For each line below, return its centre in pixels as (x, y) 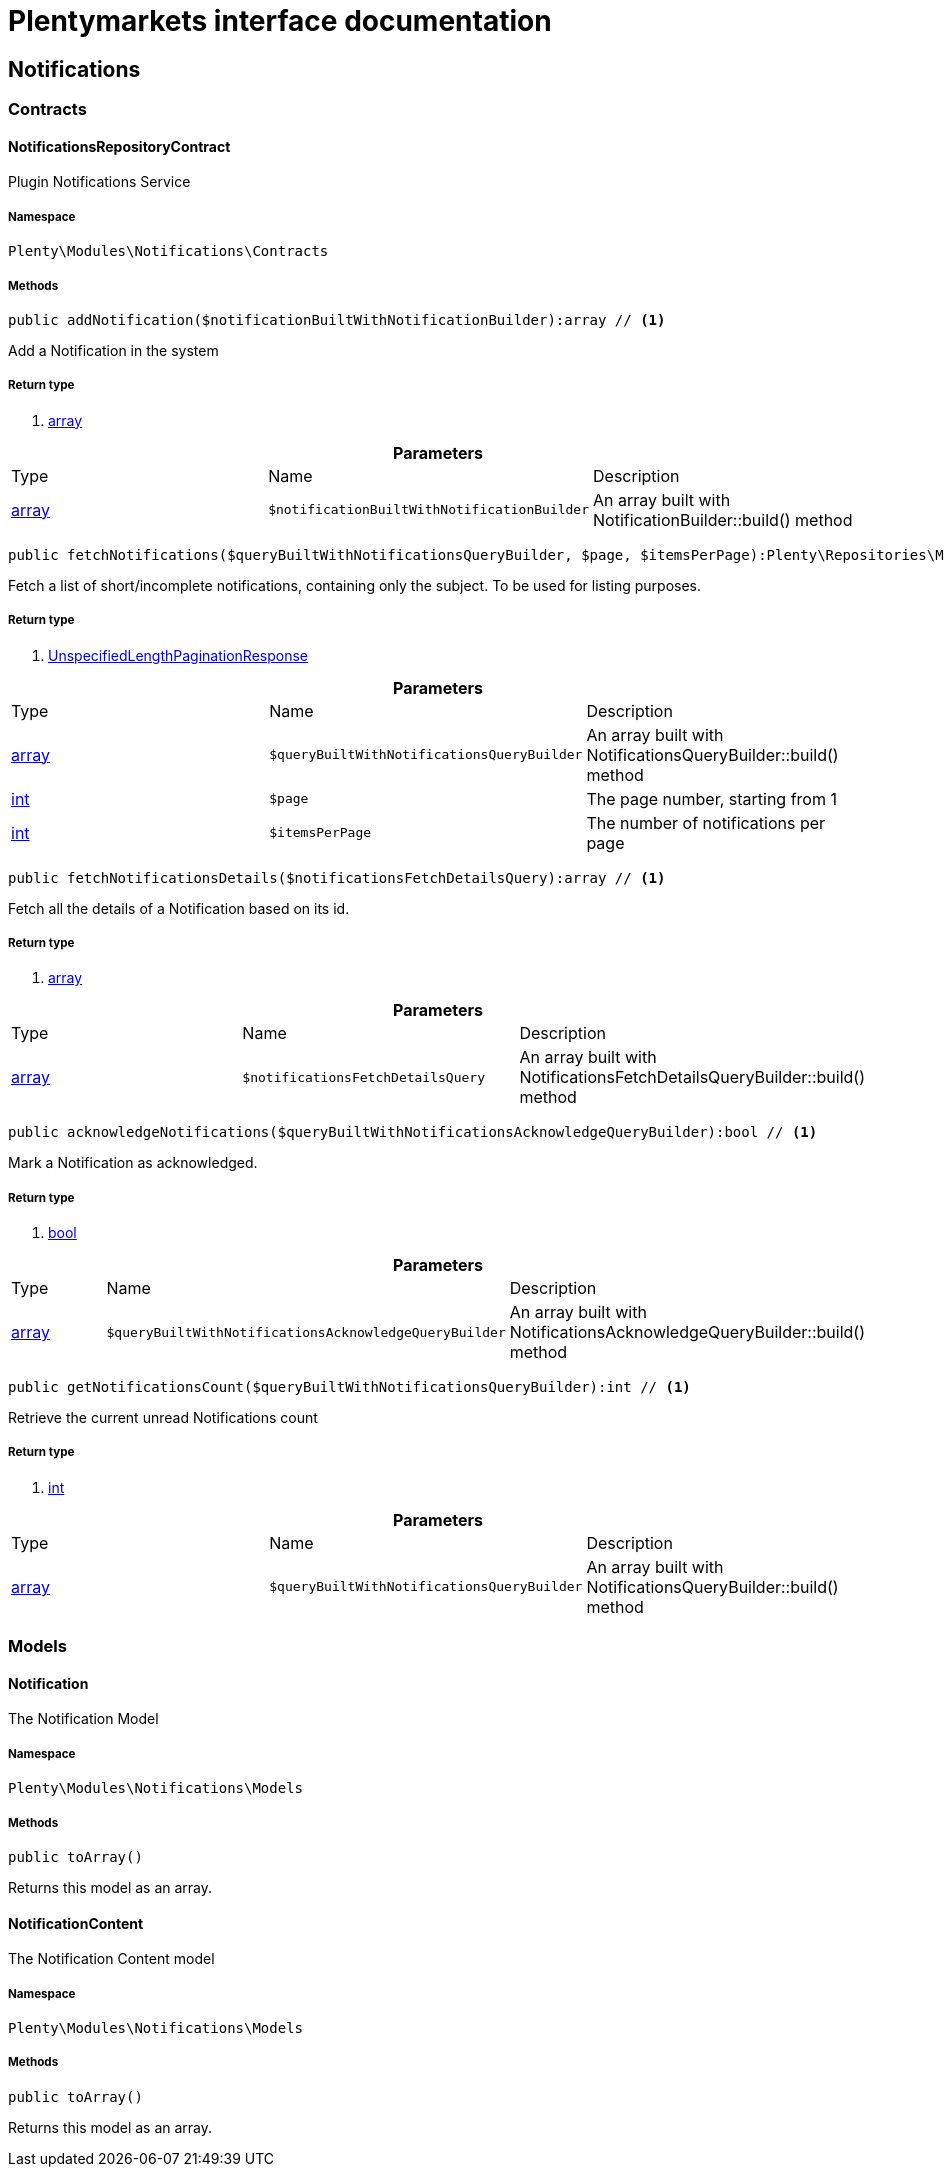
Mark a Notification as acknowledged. (133, 1163)
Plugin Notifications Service (99, 182)
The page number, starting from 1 (711, 798)
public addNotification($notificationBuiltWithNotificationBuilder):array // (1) (337, 319)
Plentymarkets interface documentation (280, 21)
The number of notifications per (706, 822)
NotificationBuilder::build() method (723, 519)
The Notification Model (83, 1719)
